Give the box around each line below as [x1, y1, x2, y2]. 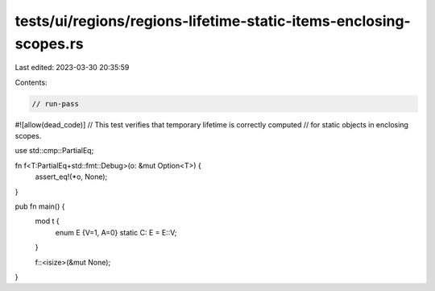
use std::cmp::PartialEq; [14, 146, 94, 156]
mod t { [35, 216, 60, 226]
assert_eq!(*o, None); [35, 172, 108, 181]
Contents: [14, 77, 48, 87]
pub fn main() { [14, 202, 65, 211]
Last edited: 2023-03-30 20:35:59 [14, 63, 130, 73]
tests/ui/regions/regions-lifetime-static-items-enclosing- [14, 12, 411, 30]
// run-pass [31, 99, 80, 108]
